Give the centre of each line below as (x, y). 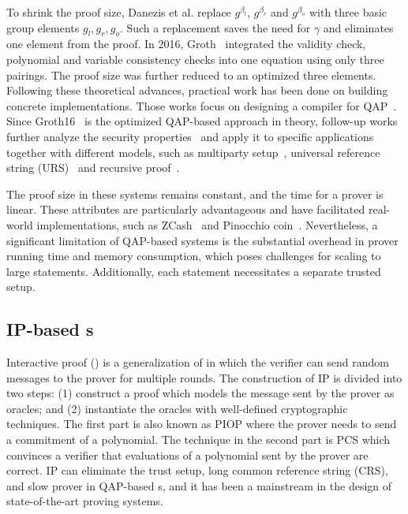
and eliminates (358, 27)
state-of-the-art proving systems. (85, 501)
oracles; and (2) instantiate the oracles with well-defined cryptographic (177, 408)
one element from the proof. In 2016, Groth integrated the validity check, (186, 44)
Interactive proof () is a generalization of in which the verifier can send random (198, 362)
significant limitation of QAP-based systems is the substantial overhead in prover (202, 240)
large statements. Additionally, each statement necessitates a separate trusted (194, 271)
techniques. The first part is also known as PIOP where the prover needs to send (202, 424)
